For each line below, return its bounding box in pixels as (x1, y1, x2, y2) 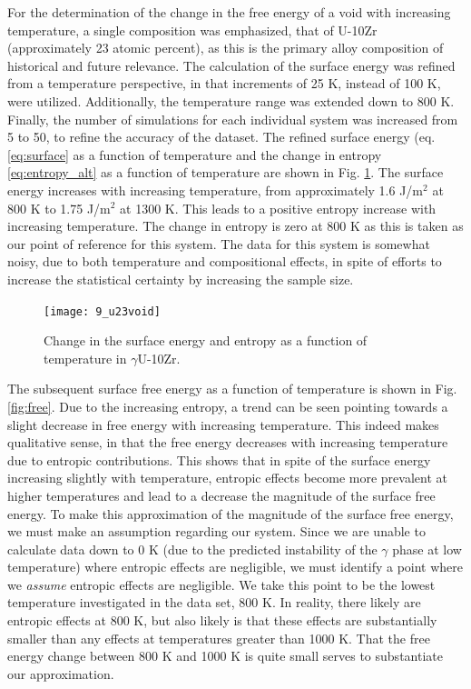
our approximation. (7, 664, 114, 683)
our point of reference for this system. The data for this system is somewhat (7, 234, 430, 253)
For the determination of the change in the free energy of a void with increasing (7, 3, 451, 21)
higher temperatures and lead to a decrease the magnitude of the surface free (7, 485, 436, 504)
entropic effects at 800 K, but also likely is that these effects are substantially (7, 611, 437, 630)
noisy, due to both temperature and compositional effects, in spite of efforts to (7, 252, 442, 271)
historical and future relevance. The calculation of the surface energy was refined (7, 55, 456, 75)
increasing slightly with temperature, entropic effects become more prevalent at (7, 468, 447, 487)
